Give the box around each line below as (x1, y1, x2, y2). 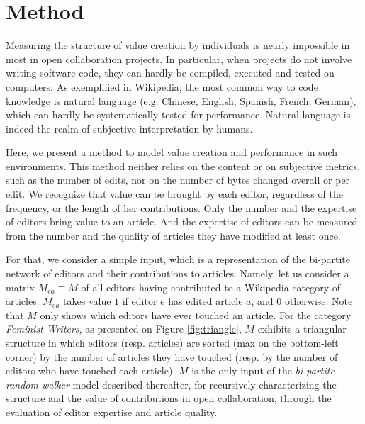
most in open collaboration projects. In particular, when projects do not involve (6, 51, 352, 66)
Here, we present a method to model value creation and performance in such (6, 145, 338, 160)
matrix (6, 279, 35, 294)
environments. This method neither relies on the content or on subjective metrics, (6, 158, 360, 173)
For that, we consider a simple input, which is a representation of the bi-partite (6, 252, 351, 267)
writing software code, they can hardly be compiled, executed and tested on (6, 65, 335, 80)
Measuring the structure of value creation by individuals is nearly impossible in (6, 38, 350, 52)
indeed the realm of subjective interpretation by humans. (6, 121, 253, 135)
